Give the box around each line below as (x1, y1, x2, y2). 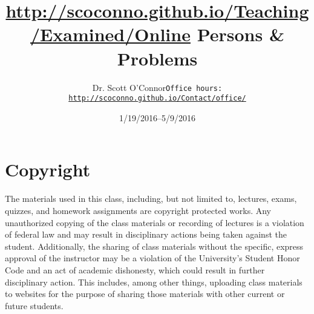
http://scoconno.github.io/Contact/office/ (68, 94, 246, 103)
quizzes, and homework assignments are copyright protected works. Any (5, 204, 271, 216)
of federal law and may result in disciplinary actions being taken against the (5, 228, 287, 241)
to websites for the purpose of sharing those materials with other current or (5, 287, 285, 300)
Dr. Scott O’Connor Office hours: (92, 81, 223, 93)
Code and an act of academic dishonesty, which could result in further (5, 263, 265, 276)
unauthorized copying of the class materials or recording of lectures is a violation (5, 216, 304, 229)
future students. (5, 299, 64, 312)
